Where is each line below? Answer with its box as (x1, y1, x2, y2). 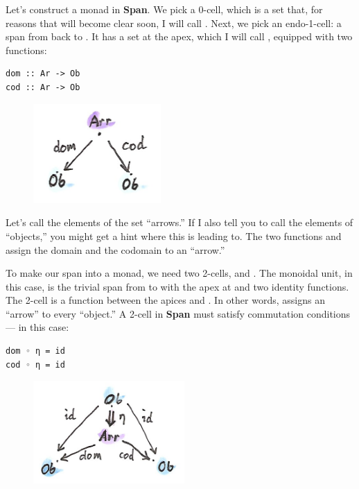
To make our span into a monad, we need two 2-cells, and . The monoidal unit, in (6, 266, 353, 280)
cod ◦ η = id (6, 359, 65, 370)
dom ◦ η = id (6, 346, 65, 357)
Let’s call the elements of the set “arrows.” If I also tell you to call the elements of (6, 215, 353, 230)
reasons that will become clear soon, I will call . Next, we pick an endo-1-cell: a (6, 15, 342, 30)
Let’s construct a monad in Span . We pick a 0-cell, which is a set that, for (6, 2, 323, 16)
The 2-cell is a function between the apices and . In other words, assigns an (6, 293, 325, 307)
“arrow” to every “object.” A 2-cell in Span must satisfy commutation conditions (6, 306, 351, 320)
